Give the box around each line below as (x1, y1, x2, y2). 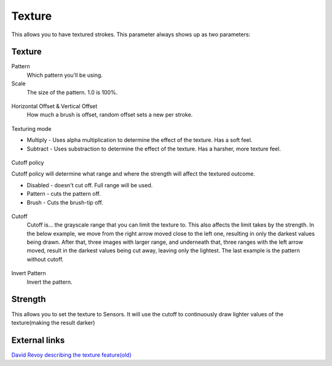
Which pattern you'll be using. (26, 71, 103, 79)
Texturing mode (11, 125, 52, 132)
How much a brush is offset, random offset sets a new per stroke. (26, 111, 193, 119)
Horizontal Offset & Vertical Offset (11, 103, 98, 110)
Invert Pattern (11, 270, 46, 277)
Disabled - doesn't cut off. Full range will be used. (26, 181, 153, 189)
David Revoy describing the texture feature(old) (11, 351, 132, 359)
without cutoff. (26, 255, 64, 263)
